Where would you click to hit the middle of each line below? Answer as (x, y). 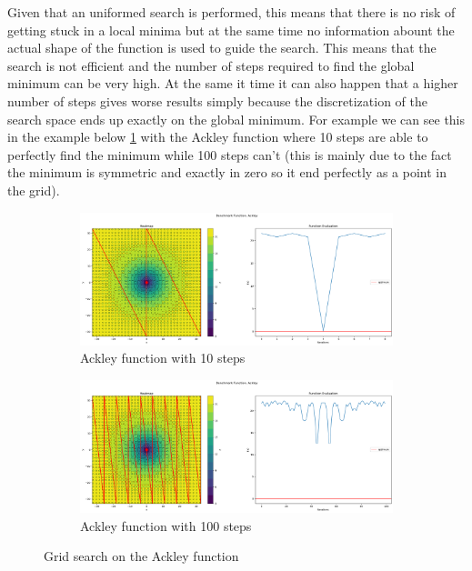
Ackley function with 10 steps (163, 358)
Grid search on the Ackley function (141, 556)
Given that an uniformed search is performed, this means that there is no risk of (231, 12)
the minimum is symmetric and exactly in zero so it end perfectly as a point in (227, 172)
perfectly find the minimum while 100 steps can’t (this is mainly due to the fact (230, 154)
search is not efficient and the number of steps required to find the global (211, 65)
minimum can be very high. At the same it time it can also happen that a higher (233, 83)
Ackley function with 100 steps (166, 525)
